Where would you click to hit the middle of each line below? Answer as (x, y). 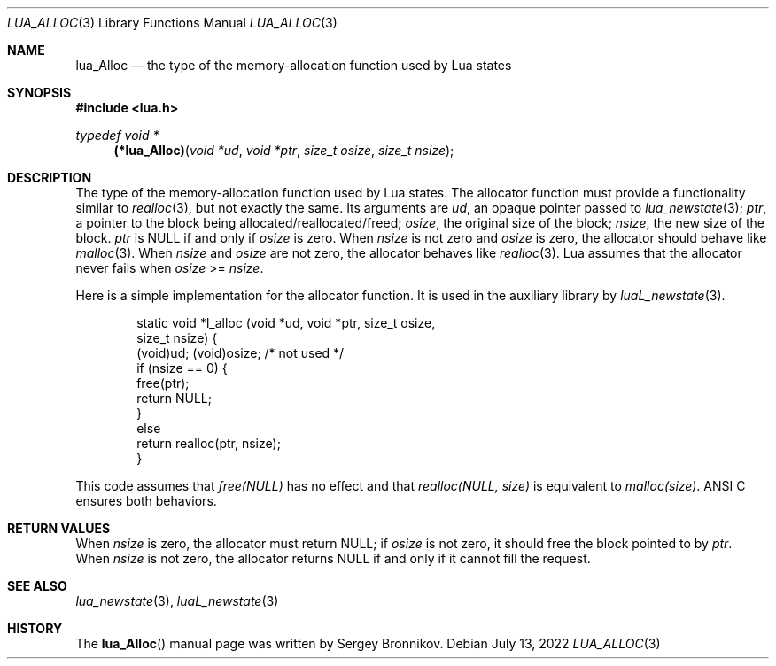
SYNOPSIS (39, 93)
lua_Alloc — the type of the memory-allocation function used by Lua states (294, 65)
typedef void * (117, 135)
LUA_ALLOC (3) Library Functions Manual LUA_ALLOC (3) (172, 23)
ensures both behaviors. (146, 501)
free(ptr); (163, 383)
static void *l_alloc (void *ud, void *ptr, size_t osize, (286, 323)
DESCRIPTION (50, 178)
